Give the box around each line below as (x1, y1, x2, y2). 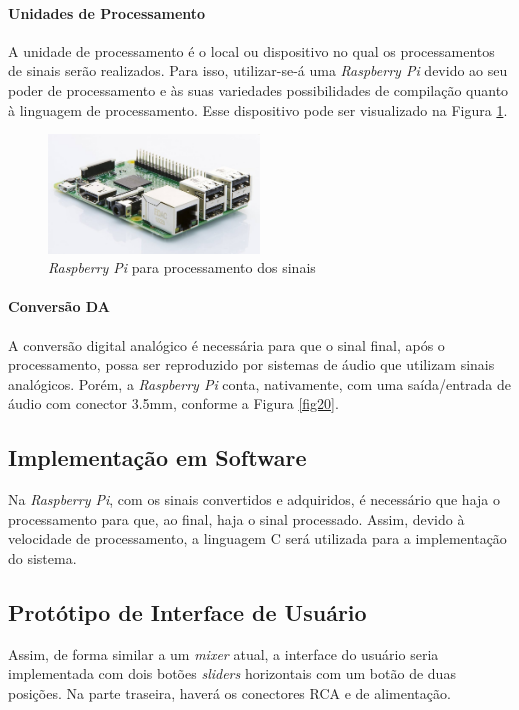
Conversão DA (8, 296, 110, 317)
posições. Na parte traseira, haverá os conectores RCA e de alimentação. (8, 682, 451, 703)
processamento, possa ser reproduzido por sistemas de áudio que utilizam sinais (8, 354, 495, 375)
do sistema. (8, 547, 77, 568)
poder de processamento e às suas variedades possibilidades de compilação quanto (8, 79, 509, 100)
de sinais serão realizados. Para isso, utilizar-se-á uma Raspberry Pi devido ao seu (8, 60, 508, 81)
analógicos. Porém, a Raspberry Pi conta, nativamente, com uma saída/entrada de (8, 373, 512, 394)
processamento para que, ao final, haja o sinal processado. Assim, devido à (8, 508, 465, 529)
